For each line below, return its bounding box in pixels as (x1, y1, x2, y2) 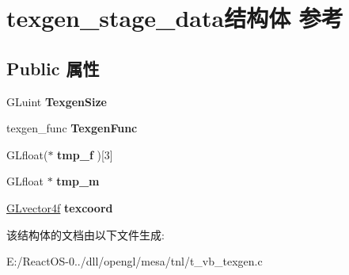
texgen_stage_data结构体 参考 (6, 2, 343, 34)
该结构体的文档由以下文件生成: (6, 226, 165, 243)
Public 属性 (6, 55, 100, 80)
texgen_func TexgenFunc (6, 120, 138, 136)
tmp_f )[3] (57, 146, 113, 162)
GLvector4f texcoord (6, 199, 113, 216)
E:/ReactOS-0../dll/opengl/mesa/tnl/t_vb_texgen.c (6, 253, 263, 269)
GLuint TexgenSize (6, 93, 107, 109)
